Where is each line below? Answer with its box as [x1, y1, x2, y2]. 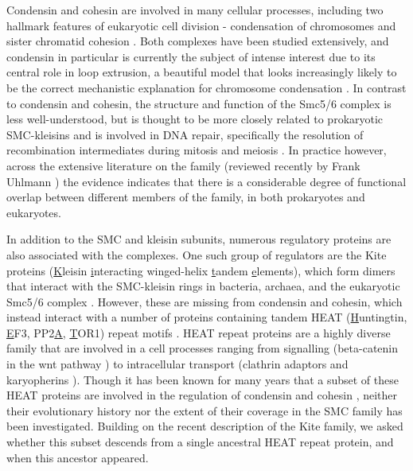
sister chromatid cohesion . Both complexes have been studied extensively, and [6, 33, 389, 49]
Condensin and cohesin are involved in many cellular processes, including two [6, 2, 384, 18]
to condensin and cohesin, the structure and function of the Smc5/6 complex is [6, 95, 392, 111]
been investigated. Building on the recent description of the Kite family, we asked [6, 418, 403, 434]
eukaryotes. [6, 204, 61, 220]
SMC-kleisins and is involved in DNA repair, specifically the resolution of [6, 126, 364, 142]
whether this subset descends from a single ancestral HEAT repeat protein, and [6, 434, 394, 450]
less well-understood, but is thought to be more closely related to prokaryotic [6, 111, 384, 127]
